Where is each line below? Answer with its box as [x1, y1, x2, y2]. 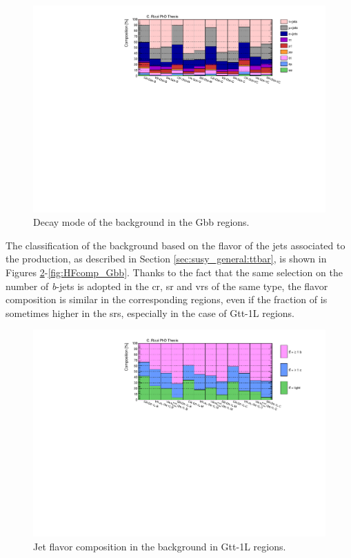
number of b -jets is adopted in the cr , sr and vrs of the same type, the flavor [6, 278, 328, 293]
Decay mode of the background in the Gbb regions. [33, 215, 250, 229]
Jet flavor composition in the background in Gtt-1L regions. [33, 539, 286, 553]
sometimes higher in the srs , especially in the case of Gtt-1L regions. [6, 305, 294, 320]
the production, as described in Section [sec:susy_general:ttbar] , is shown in [6, 251, 327, 266]
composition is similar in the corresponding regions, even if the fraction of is [6, 292, 328, 307]
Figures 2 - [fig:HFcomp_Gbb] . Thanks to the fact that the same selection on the [6, 265, 343, 280]
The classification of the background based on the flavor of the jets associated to [6, 238, 345, 252]
